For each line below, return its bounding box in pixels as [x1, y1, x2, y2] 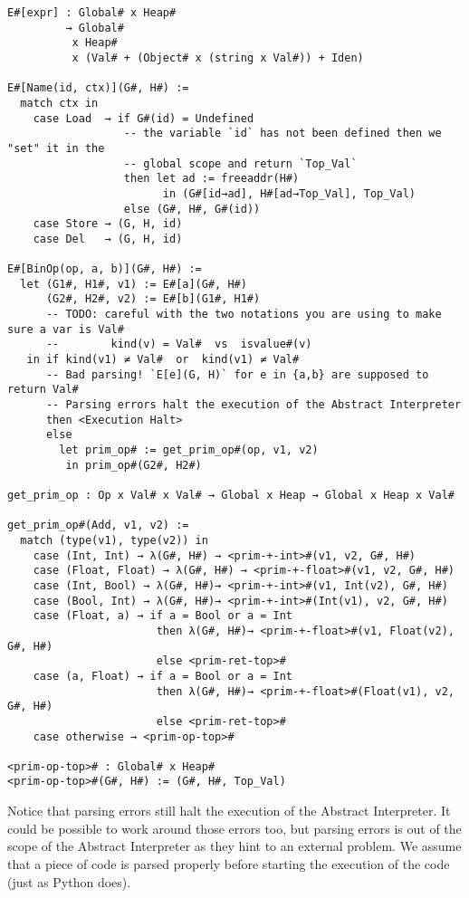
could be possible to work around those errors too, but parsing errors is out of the [7, 818, 462, 837]
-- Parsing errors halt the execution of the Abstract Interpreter [45, 398, 462, 412]
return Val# [7, 383, 79, 396]
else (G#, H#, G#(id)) [123, 202, 261, 215]
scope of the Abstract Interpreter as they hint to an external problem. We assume [7, 836, 462, 855]
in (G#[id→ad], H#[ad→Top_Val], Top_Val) [162, 186, 416, 200]
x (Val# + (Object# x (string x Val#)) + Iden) [72, 51, 364, 64]
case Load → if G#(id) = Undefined [33, 111, 254, 125]
